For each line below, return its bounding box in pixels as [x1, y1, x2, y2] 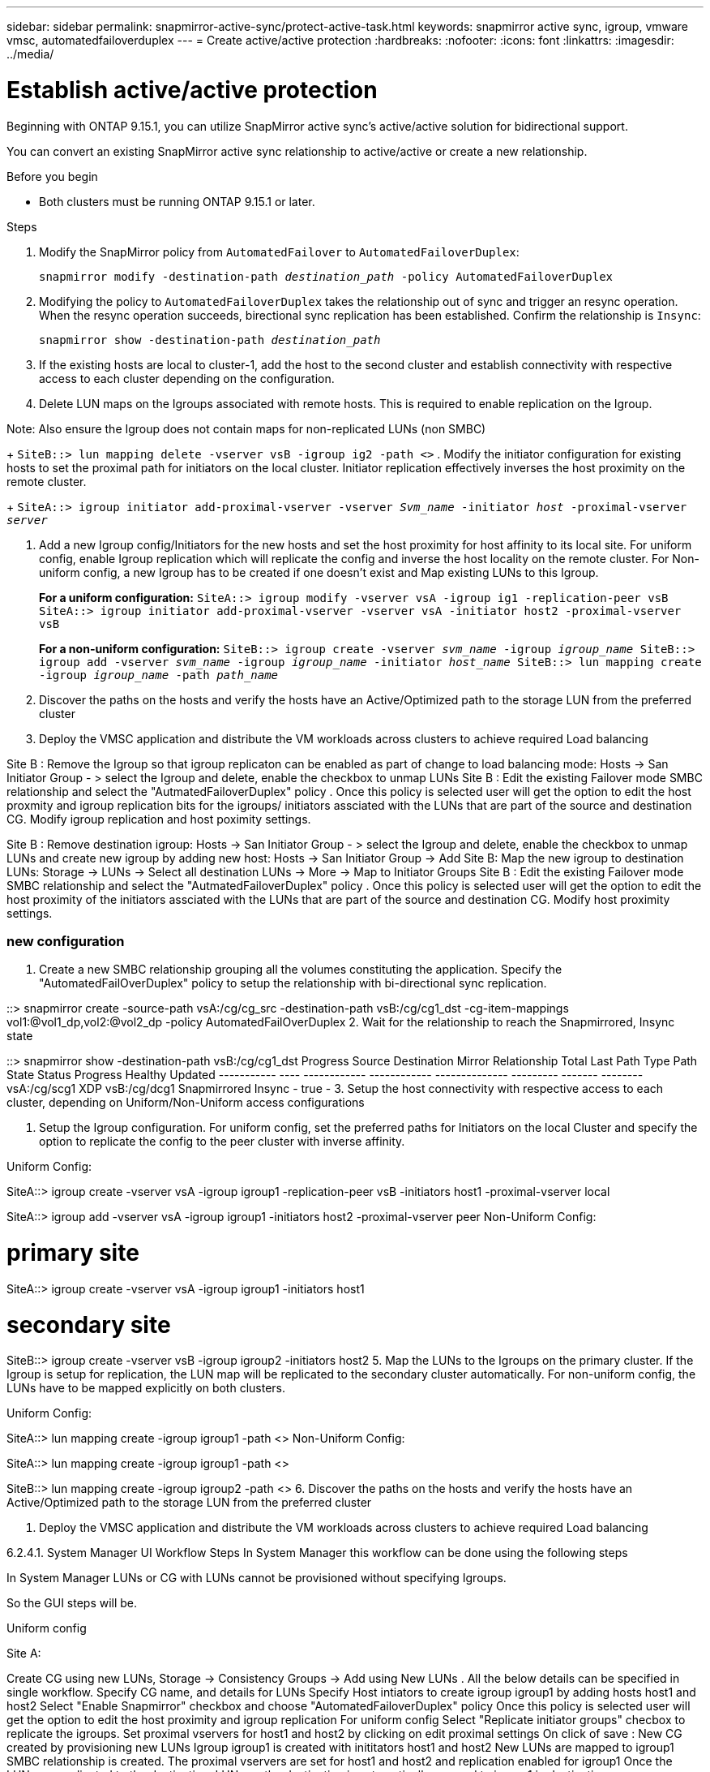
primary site [6, 1239, 139, 1267]
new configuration [6, 932, 125, 949]
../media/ [6, 47, 54, 61]
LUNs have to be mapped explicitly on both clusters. [6, 1381, 286, 1396]
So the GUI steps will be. [6, 1596, 138, 1611]
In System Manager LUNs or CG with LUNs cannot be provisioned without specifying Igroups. [6, 1571, 507, 1585]
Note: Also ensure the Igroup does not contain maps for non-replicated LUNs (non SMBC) [6, 421, 486, 436]
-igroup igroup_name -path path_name [39, 668, 279, 682]
